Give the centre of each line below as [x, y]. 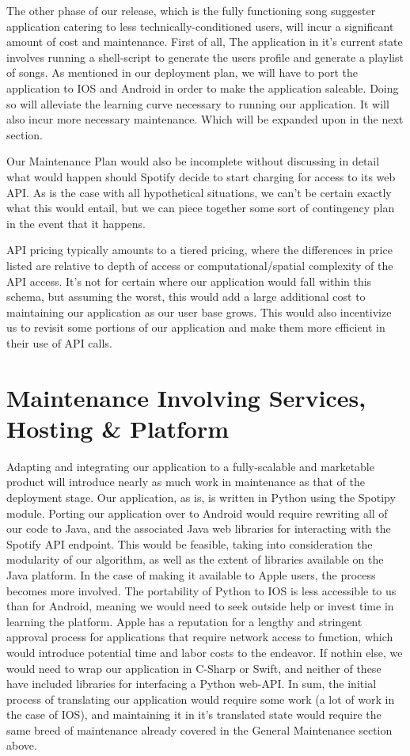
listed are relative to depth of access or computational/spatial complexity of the [200, 265]
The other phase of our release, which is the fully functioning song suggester [191, 10]
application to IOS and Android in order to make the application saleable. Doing [203, 87]
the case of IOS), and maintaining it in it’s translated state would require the [194, 714]
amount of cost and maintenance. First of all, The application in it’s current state [205, 42]
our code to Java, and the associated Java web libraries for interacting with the [199, 528]
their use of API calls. [59, 342]
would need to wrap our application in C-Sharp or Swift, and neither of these [194, 668]
